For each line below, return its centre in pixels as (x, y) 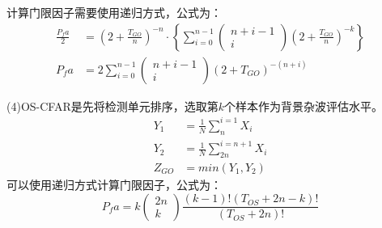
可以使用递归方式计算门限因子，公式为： (114, 184)
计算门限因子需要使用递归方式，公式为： (114, 12)
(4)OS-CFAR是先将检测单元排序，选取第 (112, 106)
